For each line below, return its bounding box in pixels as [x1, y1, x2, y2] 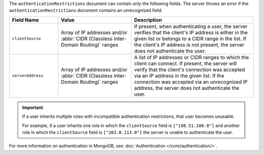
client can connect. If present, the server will [134, 60, 237, 67]
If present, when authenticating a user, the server [134, 23, 248, 29]
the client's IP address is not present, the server [134, 41, 244, 48]
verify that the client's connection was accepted [134, 66, 245, 73]
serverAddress [12, 73, 44, 78]
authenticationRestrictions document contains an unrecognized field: [9, 7, 163, 13]
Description [134, 16, 162, 23]
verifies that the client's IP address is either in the [134, 29, 248, 36]
